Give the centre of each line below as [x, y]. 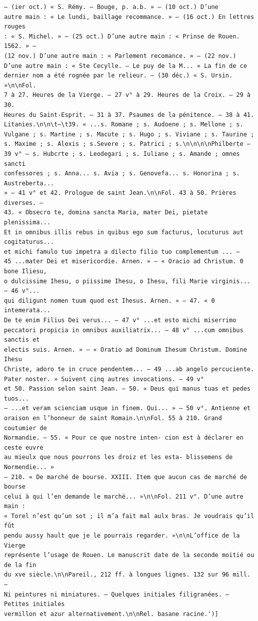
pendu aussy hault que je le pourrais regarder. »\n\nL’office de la [122, 536]
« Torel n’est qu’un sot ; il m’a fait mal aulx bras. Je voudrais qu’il [129, 516]
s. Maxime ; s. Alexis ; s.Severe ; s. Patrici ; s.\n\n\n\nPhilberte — [127, 144]
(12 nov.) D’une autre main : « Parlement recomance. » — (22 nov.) [120, 56]
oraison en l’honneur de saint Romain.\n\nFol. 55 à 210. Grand [113, 418]
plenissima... [27, 223]
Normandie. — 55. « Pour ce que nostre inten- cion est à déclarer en [124, 438]
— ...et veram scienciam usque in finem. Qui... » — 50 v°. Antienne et [127, 408]
